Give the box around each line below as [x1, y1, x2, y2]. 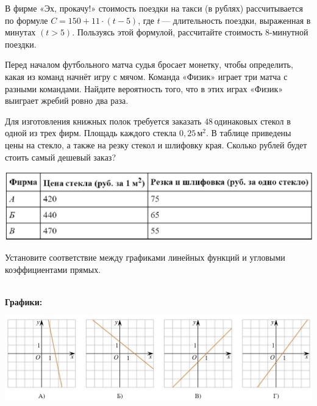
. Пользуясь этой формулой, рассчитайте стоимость [72, 26, 263, 38]
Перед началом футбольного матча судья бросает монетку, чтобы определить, [5, 58, 293, 71]
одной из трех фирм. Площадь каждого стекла [5, 126, 177, 139]
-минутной [269, 26, 308, 38]
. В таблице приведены [206, 126, 291, 139]
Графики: [5, 295, 43, 308]
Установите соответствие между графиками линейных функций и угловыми [5, 250, 285, 263]
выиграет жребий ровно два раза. [5, 94, 129, 107]
